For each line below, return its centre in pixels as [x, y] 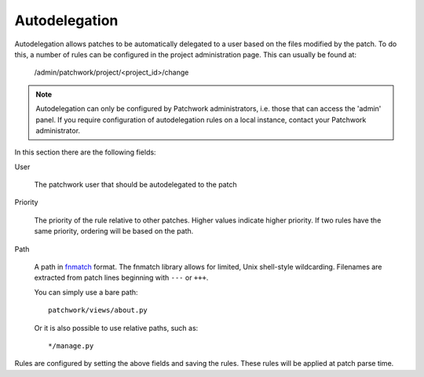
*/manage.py [71, 346]
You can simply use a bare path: [86, 292]
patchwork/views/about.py [98, 310]
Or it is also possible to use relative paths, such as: [116, 328]
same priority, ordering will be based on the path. [114, 231]
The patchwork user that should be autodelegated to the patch [135, 185]
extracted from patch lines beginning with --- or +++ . [121, 277]
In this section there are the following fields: [85, 152]
